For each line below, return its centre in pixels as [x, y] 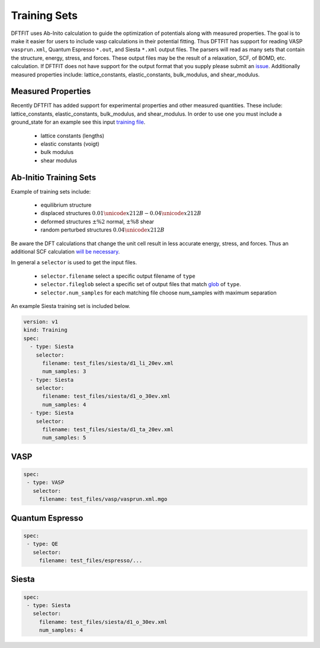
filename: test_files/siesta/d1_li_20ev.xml [108, 363]
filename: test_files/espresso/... [90, 560]
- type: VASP [46, 482]
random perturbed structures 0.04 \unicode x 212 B [103, 230]
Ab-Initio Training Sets [54, 177]
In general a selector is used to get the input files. [74, 262]
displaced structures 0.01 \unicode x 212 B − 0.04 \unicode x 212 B [121, 213]
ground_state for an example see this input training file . [78, 122]
